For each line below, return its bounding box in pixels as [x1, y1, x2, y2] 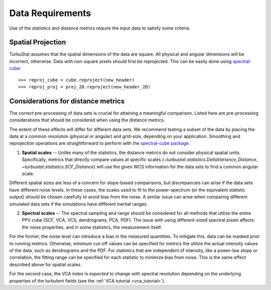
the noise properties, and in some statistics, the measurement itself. [22, 224, 162, 230]
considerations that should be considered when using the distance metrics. [9, 117, 165, 123]
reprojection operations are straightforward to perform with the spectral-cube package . [9, 140, 190, 147]
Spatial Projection [9, 38, 66, 47]
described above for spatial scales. [9, 261, 82, 267]
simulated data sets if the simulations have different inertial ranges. [9, 201, 148, 207]
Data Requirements [9, 8, 91, 19]
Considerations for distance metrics [9, 97, 125, 105]
